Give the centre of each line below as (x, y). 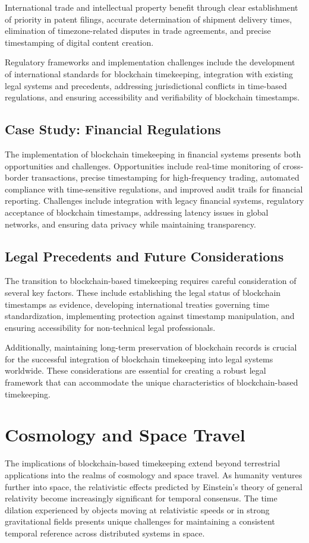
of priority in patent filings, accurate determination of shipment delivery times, (149, 19)
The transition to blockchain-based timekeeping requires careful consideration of (151, 281)
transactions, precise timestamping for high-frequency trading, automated (165, 177)
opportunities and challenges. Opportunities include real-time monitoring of (143, 165)
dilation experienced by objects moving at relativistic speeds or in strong (137, 509)
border (17, 177)
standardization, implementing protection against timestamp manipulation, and (150, 316)
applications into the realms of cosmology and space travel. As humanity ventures (154, 474)
